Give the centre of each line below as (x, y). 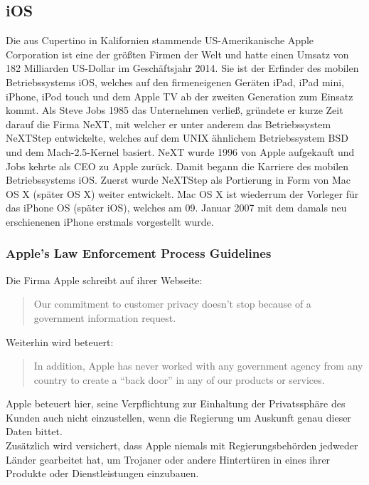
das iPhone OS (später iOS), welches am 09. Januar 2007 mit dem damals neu (176, 208)
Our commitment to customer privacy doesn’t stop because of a (172, 304)
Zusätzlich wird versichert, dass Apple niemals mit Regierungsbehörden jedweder (182, 445)
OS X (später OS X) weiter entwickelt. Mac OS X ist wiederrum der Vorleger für (182, 193)
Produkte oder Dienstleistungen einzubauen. (102, 473)
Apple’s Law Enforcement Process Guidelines (139, 253)
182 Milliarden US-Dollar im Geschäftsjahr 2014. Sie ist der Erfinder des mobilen (182, 68)
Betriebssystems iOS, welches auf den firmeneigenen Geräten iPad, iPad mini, (175, 82)
